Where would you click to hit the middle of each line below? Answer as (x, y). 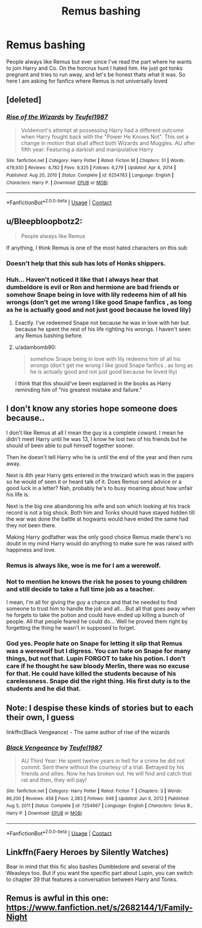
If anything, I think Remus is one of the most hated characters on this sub (97, 248)
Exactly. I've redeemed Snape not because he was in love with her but (102, 322)
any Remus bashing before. (49, 335)
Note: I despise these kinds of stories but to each (100, 708)
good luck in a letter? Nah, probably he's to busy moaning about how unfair (99, 488)
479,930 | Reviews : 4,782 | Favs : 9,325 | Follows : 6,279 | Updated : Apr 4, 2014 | (91, 168)
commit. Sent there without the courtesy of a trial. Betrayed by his (103, 767)
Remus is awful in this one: (58, 898)
